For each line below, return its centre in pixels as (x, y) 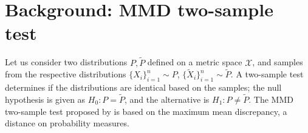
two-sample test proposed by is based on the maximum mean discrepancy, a (146, 111)
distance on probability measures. (67, 123)
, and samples (278, 62)
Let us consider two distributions (66, 62)
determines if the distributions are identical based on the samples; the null (143, 87)
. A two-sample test (267, 74)
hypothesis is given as (45, 99)
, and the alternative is (167, 99)
